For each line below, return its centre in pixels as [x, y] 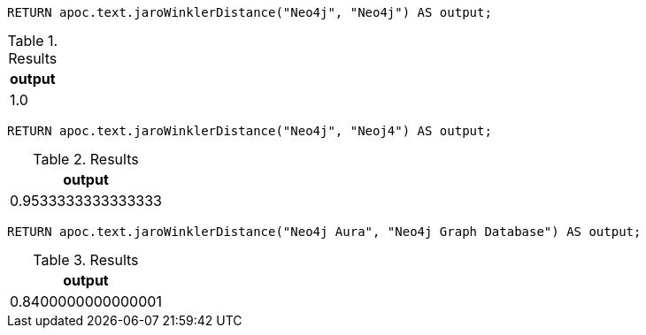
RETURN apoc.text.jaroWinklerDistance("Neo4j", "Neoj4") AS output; [250, 131]
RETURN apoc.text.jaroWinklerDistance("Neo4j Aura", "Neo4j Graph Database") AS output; [324, 232]
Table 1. [33, 41]
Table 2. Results [86, 159]
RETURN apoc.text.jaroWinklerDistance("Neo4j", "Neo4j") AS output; [250, 12]
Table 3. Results [86, 260]
